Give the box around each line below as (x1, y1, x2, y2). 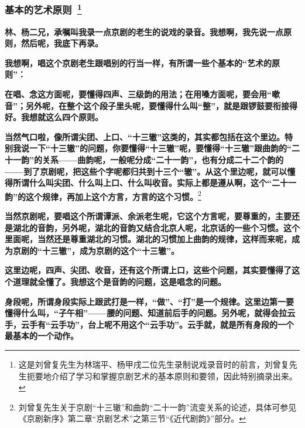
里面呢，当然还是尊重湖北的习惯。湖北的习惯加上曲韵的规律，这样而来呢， (5, 233, 292, 245)
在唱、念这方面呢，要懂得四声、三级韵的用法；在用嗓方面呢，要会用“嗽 (5, 88, 280, 100)
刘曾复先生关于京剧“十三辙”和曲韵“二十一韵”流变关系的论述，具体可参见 (18, 400, 297, 413)
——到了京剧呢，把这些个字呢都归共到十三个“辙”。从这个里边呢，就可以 (5, 165, 287, 177)
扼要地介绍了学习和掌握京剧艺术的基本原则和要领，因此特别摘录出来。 (26, 369, 297, 382)
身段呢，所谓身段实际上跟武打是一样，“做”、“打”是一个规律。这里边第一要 (5, 295, 294, 307)
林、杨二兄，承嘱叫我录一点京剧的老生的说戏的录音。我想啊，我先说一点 (5, 25, 283, 38)
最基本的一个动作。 (5, 330, 78, 342)
